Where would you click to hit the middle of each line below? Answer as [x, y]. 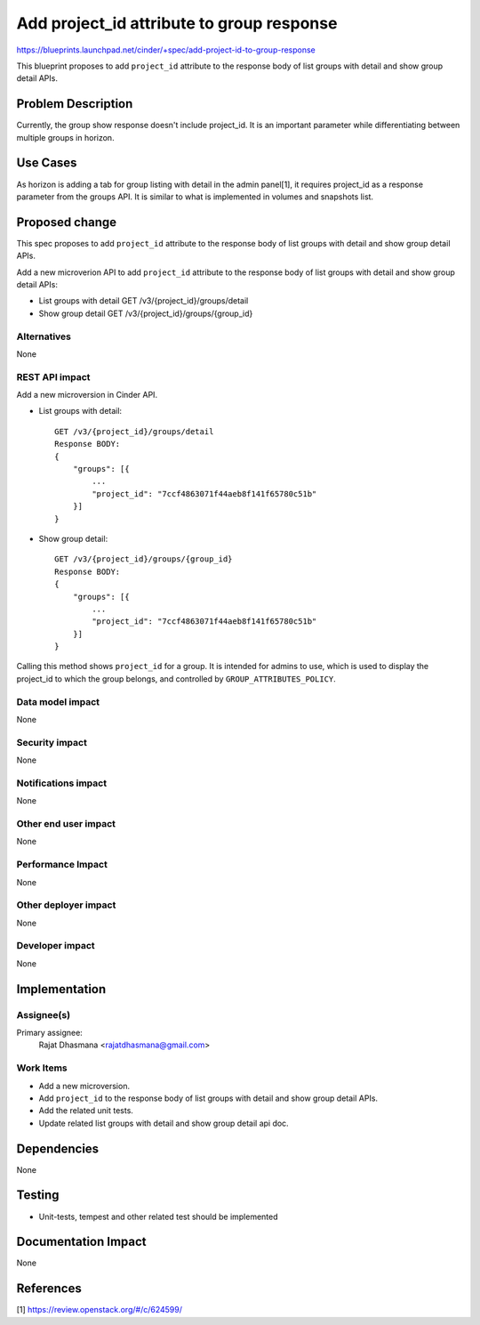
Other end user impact [66, 824]
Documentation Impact [81, 1242]
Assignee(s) [44, 1014]
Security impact [52, 742]
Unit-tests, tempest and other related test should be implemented [159, 1216]
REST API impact [53, 376]
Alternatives [44, 336]
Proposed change [67, 222]
